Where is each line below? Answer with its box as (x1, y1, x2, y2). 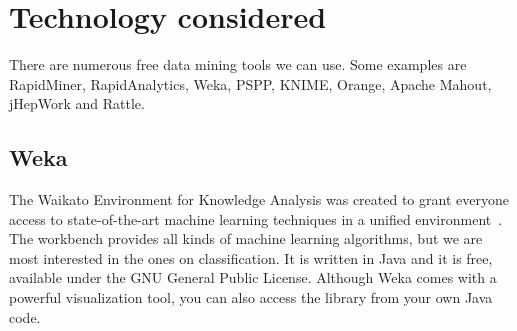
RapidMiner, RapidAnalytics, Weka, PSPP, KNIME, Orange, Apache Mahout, (9, 73, 492, 94)
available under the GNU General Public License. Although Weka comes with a (9, 267, 497, 288)
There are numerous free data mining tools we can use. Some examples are (9, 54, 467, 75)
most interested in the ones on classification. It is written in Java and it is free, (9, 247, 493, 268)
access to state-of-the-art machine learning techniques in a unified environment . (9, 208, 503, 229)
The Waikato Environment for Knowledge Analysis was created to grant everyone (9, 189, 509, 210)
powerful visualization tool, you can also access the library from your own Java (9, 287, 493, 308)
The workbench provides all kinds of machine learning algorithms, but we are (9, 228, 483, 249)
